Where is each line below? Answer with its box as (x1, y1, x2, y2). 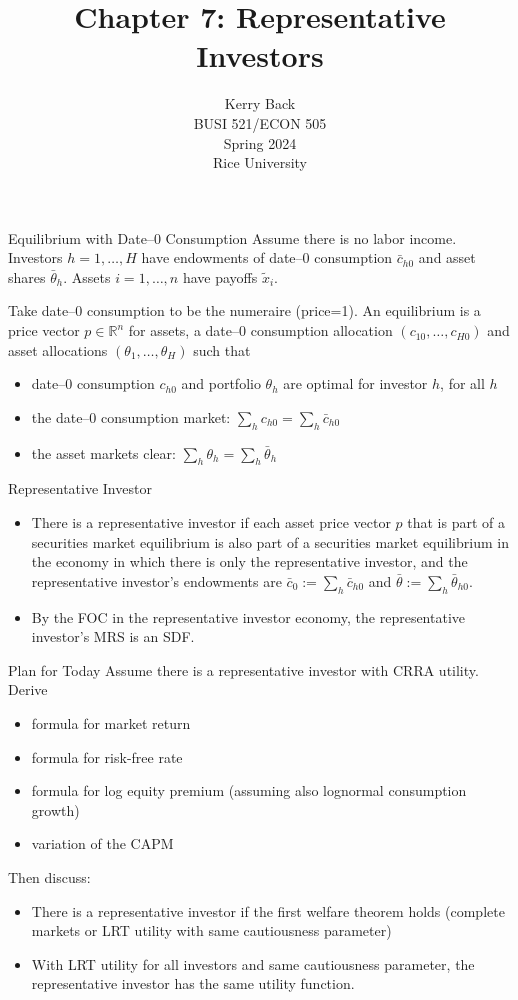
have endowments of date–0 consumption (141, 247, 393, 268)
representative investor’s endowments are (31, 570, 282, 591)
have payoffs (182, 266, 258, 287)
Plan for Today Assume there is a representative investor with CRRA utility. (8, 659, 479, 680)
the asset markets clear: (31, 442, 176, 463)
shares (8, 266, 46, 287)
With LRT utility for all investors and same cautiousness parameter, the (31, 953, 475, 974)
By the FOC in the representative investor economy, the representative (31, 606, 466, 627)
